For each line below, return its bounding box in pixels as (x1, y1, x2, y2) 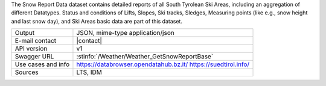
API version (14, 45, 48, 53)
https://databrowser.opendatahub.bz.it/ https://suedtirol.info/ (76, 60, 250, 69)
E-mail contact (14, 37, 57, 45)
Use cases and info (14, 60, 70, 69)
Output (14, 29, 35, 37)
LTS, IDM (76, 68, 103, 76)
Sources (14, 68, 39, 76)
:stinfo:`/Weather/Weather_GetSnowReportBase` (76, 52, 214, 61)
